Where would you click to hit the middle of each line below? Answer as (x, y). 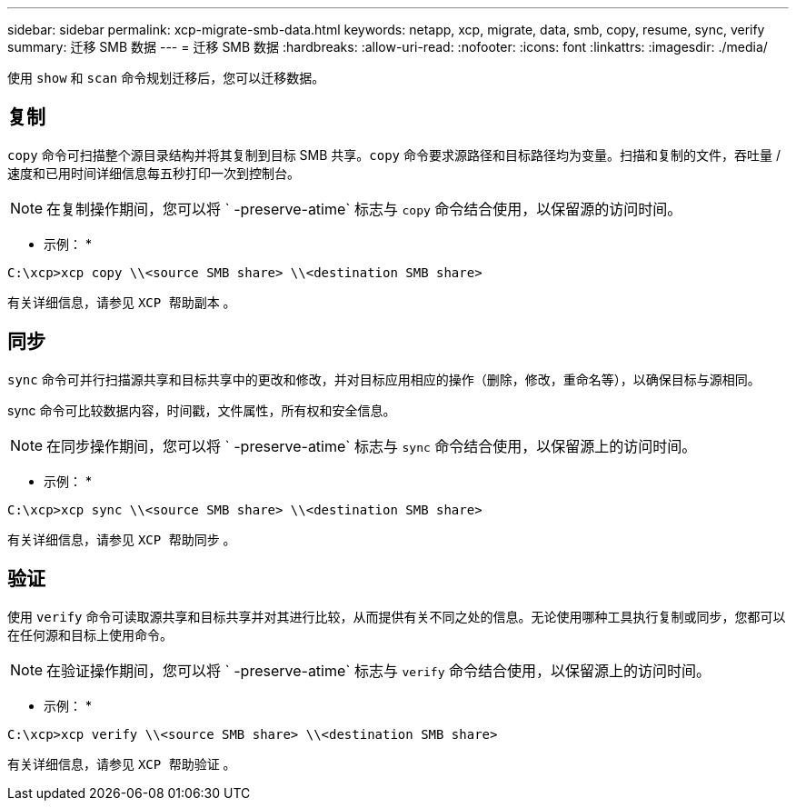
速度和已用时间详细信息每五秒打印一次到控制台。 (154, 173)
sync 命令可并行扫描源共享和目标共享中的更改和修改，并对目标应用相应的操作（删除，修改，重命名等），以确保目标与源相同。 (384, 379)
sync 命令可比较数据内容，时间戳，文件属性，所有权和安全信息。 (202, 410)
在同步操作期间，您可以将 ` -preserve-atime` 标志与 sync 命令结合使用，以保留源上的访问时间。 (372, 446)
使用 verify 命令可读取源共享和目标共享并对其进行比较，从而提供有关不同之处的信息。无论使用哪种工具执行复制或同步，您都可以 (397, 616)
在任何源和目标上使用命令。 (90, 634)
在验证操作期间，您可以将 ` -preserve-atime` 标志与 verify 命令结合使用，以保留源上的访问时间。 (378, 670)
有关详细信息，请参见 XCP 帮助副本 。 (122, 302)
